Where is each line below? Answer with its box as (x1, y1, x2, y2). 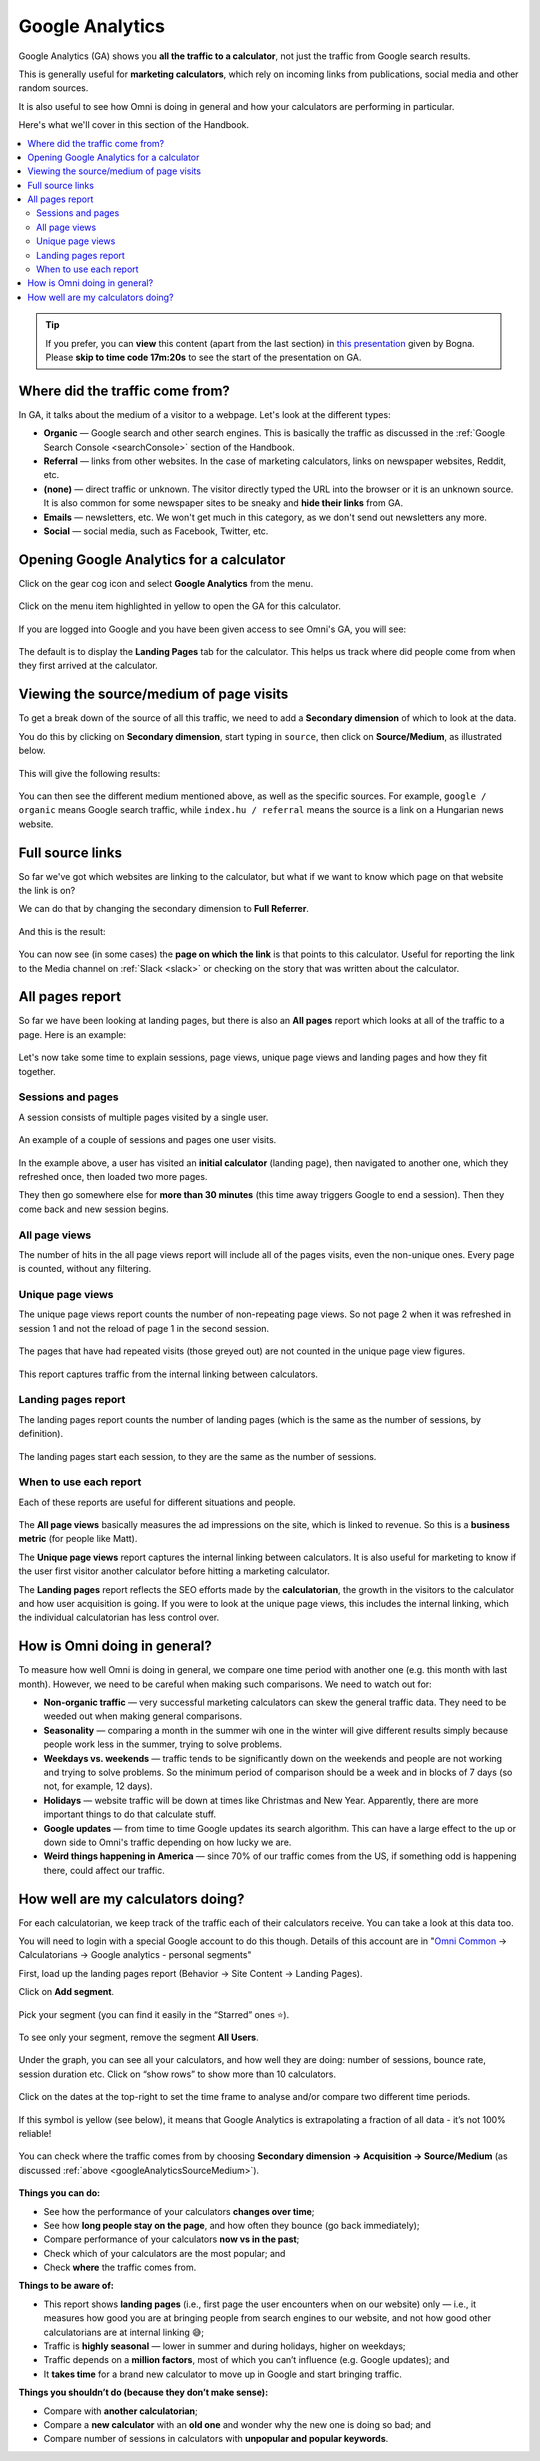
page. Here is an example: (18, 1028, 127, 1040)
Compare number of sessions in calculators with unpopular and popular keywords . (43, 2433, 389, 2445)
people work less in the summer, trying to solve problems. (43, 1738, 283, 1750)
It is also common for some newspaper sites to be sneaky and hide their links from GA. (43, 497, 404, 509)
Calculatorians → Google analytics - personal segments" (18, 1949, 252, 1961)
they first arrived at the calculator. (18, 660, 159, 672)
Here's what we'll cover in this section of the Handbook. (18, 119, 250, 131)
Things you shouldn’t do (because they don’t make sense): (18, 2386, 269, 2399)
